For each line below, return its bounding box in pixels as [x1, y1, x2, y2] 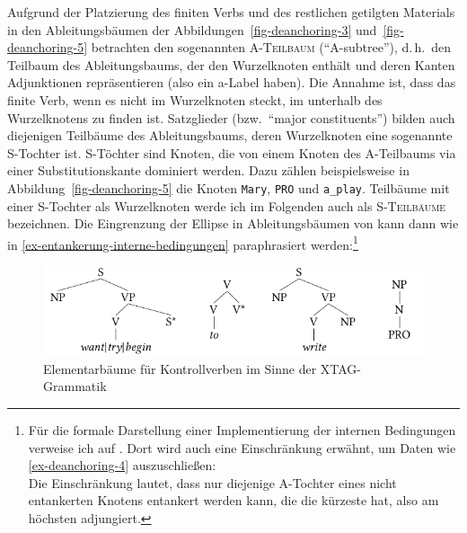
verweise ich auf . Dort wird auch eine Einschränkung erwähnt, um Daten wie [28, 438, 456, 457]
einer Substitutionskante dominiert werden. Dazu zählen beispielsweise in [7, 161, 410, 180]
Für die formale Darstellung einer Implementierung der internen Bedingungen [28, 420, 456, 439]
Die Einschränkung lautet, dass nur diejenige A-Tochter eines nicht [28, 473, 397, 492]
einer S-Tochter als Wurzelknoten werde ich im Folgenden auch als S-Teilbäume [7, 196, 446, 215]
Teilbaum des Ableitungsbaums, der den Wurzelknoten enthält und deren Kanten [7, 55, 455, 74]
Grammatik [43, 377, 107, 395]
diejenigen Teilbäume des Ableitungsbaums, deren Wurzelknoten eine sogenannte [7, 126, 453, 145]
